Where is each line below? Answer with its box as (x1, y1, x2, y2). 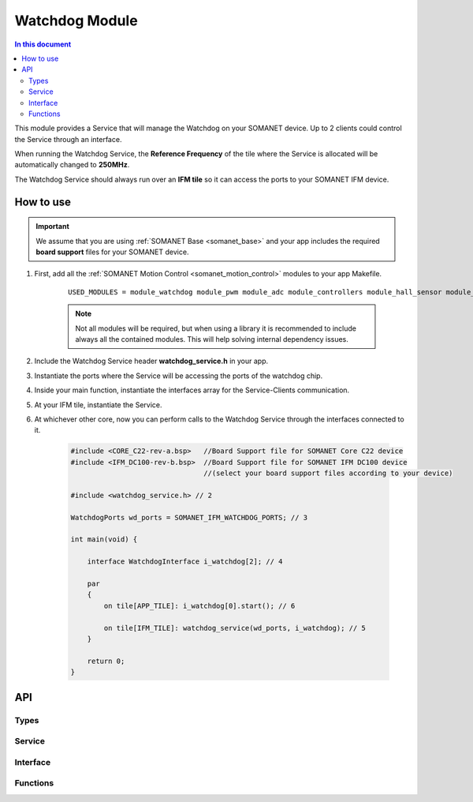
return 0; (87, 656, 125, 665)
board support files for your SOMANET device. (35, 247, 189, 257)
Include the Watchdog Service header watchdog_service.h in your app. (34, 356, 269, 366)
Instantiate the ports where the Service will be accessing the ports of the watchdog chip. (34, 371, 323, 380)
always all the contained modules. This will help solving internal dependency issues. (75, 334, 348, 343)
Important (35, 222, 70, 231)
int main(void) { (70, 535, 138, 544)
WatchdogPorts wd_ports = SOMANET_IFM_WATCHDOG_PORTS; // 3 (70, 513, 308, 522)
